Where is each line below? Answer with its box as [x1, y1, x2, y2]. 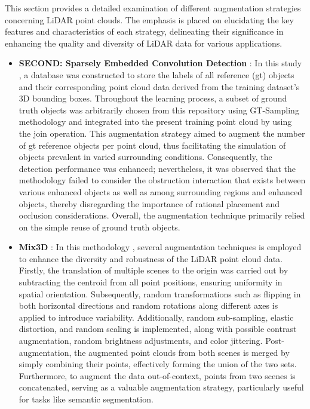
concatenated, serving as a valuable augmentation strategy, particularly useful [19, 381, 304, 393]
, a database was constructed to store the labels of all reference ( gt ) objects [19, 68, 294, 81]
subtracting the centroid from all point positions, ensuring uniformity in [19, 276, 283, 288]
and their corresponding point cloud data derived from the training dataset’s [19, 80, 300, 93]
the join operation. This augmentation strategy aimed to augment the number [19, 127, 305, 139]
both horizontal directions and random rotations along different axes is [19, 299, 278, 312]
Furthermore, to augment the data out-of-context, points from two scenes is [19, 369, 296, 382]
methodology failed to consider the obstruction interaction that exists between [19, 174, 306, 186]
